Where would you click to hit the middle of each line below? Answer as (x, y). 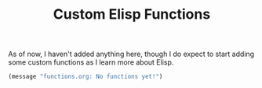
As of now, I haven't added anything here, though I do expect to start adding (131, 54)
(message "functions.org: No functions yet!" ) (86, 77)
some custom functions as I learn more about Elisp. (91, 62)
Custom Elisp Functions (132, 14)
